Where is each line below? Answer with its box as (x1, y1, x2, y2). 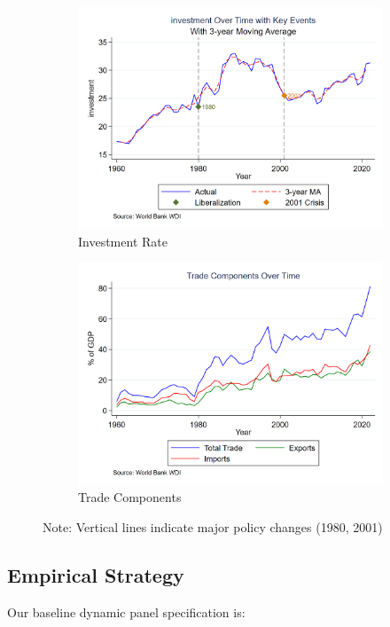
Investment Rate (78, 231, 168, 250)
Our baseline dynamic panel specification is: (7, 602, 246, 621)
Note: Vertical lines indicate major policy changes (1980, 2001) (43, 517, 383, 536)
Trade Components (78, 488, 182, 506)
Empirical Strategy (7, 560, 184, 588)
